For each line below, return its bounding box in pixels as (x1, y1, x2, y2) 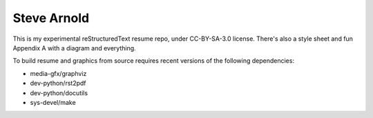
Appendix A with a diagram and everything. (12, 43, 136, 52)
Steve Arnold (12, 10, 90, 26)
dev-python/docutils (30, 88, 88, 97)
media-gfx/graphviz (30, 69, 87, 77)
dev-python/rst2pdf (30, 79, 86, 88)
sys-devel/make (30, 98, 76, 106)
